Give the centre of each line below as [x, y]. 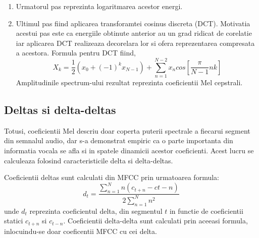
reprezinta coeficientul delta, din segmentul [96, 211]
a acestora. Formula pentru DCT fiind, [76, 53]
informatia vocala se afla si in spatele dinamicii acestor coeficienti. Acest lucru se [129, 151]
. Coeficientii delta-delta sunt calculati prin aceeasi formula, [156, 221]
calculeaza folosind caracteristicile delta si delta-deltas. [89, 160]
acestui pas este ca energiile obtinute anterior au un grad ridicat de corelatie [134, 33]
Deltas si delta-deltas [60, 110]
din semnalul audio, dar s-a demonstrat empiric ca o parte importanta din [119, 140]
